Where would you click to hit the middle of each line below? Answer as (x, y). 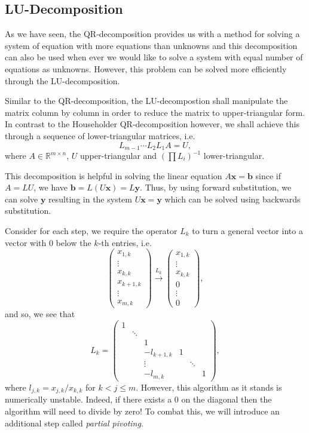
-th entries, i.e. (125, 242)
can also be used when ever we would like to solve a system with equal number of (154, 57)
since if (268, 175)
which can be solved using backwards (232, 199)
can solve (22, 199)
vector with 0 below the (48, 242)
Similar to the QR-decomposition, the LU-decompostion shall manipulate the (146, 101)
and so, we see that (40, 314)
